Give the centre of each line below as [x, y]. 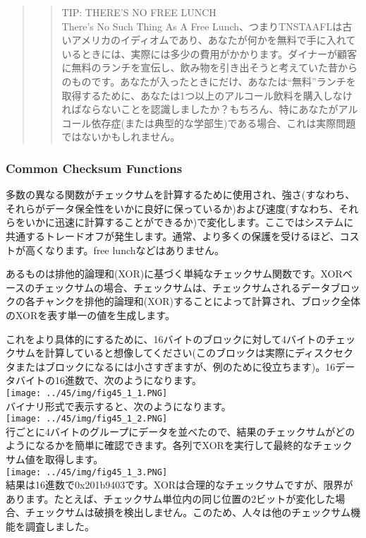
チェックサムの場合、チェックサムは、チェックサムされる [168, 287]
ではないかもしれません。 [121, 137]
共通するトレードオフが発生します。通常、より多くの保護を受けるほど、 [173, 235]
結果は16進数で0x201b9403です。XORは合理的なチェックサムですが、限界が [179, 485]
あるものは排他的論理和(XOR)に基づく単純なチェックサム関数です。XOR [174, 274]
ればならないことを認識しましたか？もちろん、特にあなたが [200, 109]
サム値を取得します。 [55, 459]
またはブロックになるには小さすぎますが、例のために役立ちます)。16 [175, 366]
